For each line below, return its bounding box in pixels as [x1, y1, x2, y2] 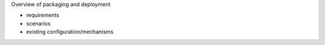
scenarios [26, 20, 51, 27]
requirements [26, 12, 60, 19]
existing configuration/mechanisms [26, 28, 114, 36]
